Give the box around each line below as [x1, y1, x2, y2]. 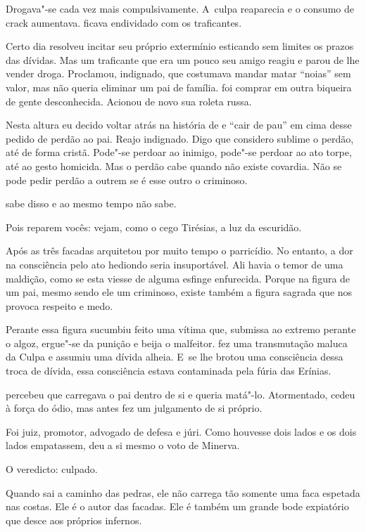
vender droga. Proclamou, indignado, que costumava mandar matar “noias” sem [6, 66, 351, 81]
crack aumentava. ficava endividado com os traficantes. [6, 15, 242, 30]
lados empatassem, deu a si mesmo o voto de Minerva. [6, 438, 240, 453]
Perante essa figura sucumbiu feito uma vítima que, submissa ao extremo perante [6, 322, 356, 337]
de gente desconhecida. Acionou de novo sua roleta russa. [6, 93, 252, 108]
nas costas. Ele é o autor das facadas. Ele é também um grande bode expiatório [6, 499, 349, 514]
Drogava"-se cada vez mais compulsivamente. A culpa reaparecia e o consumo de [6, 1, 354, 15]
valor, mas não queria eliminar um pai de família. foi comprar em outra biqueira [6, 79, 352, 94]
